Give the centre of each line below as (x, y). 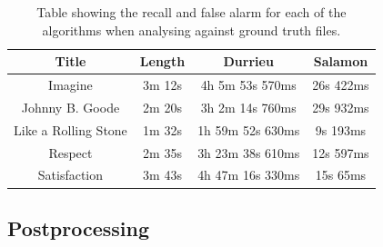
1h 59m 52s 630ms (249, 129)
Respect (71, 152)
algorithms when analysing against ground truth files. (191, 30)
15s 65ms (341, 175)
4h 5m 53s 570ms (248, 85)
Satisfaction (71, 175)
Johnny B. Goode (71, 107)
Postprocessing (79, 227)
